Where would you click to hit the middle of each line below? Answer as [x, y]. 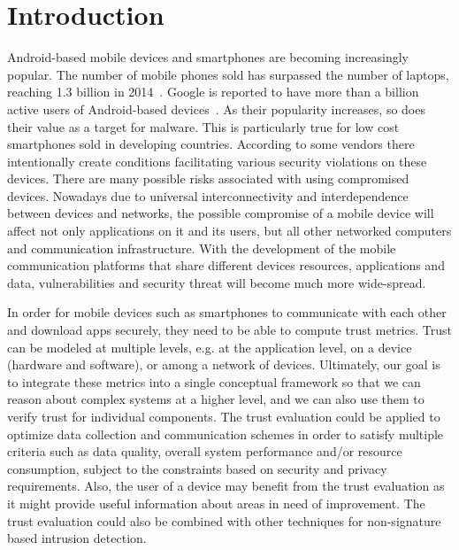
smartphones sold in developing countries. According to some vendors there [211, 144]
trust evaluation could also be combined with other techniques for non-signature [224, 520]
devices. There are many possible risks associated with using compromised [208, 178]
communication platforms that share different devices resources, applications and [226, 265]
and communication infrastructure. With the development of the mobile [202, 248]
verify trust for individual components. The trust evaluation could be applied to [224, 416]
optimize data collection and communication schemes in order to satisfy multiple [226, 434]
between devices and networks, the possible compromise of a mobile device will [221, 213]
